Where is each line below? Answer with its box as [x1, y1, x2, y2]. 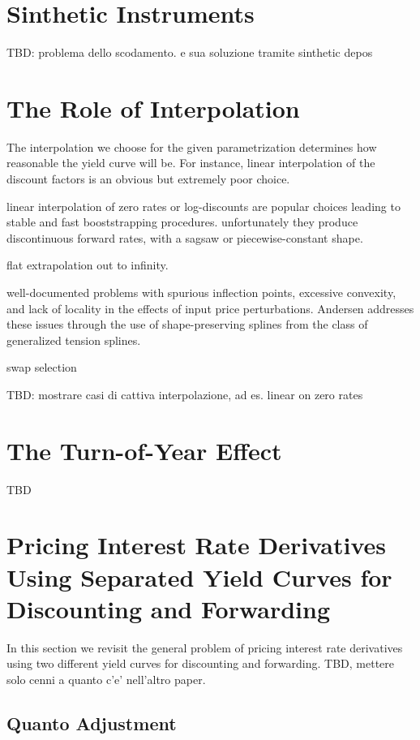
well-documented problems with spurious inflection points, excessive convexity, [6, 284, 396, 300]
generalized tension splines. [6, 331, 141, 348]
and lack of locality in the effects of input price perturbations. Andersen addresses [6, 299, 414, 316]
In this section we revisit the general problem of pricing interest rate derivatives [6, 639, 403, 656]
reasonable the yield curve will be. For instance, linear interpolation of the [6, 154, 375, 171]
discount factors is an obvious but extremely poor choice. [6, 170, 290, 187]
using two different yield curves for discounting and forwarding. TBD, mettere [6, 655, 395, 672]
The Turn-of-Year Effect [6, 433, 282, 467]
